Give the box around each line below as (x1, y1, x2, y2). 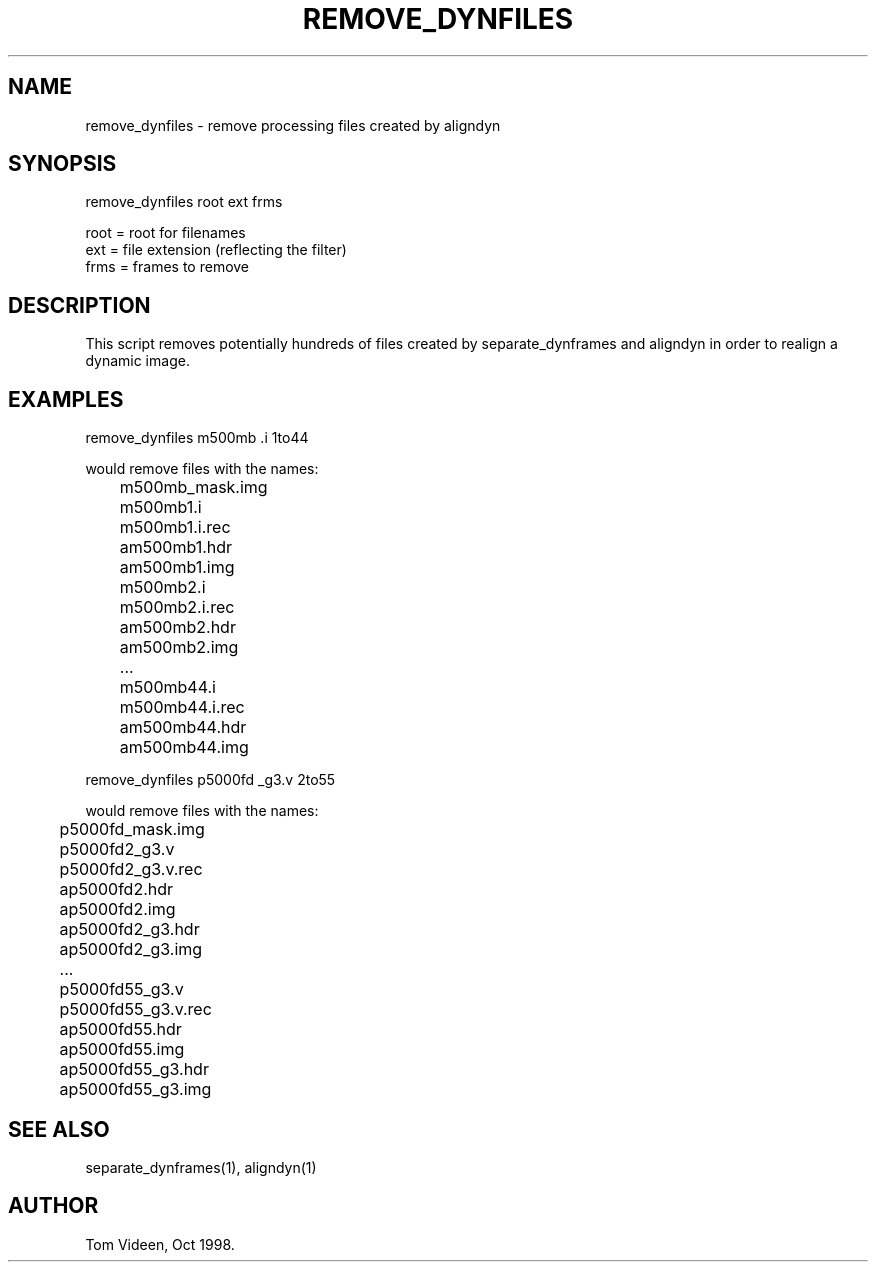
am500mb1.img (119, 557, 235, 578)
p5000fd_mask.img (59, 819, 205, 840)
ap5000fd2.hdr (59, 879, 174, 900)
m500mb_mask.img (119, 477, 268, 498)
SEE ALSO (8, 1116, 110, 1142)
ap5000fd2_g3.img (59, 939, 203, 960)
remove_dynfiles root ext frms (85, 193, 283, 211)
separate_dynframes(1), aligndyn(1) (85, 1158, 317, 1176)
